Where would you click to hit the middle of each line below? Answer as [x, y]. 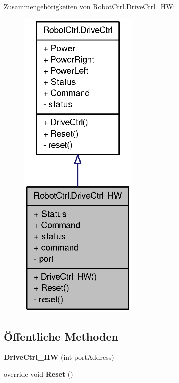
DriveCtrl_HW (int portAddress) [59, 357]
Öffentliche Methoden [61, 336]
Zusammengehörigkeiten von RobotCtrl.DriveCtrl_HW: [90, 6]
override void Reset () [39, 374]
